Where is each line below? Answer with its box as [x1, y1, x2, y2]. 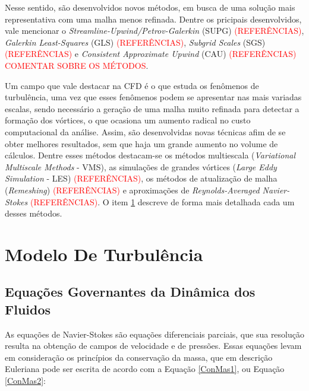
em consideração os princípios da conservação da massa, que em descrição [5, 351, 273, 363]
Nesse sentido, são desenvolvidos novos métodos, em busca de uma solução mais [5, 1, 295, 13]
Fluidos [5, 300, 51, 318]
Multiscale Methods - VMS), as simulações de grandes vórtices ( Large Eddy [5, 160, 277, 173]
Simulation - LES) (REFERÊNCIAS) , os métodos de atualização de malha [5, 172, 278, 185]
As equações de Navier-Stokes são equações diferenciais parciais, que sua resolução [5, 328, 304, 340]
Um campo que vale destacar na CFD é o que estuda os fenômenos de [5, 79, 259, 91]
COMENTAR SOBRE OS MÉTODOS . [5, 59, 149, 71]
